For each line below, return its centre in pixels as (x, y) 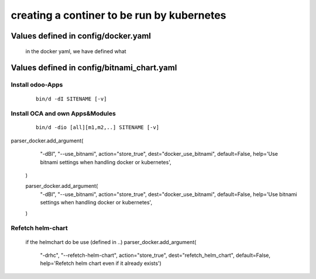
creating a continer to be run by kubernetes (118, 15)
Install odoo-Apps (37, 85)
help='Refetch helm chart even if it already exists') (101, 263)
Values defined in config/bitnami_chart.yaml (94, 68)
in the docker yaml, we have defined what (76, 51)
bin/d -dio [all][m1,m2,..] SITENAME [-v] (98, 128)
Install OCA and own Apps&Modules (63, 114)
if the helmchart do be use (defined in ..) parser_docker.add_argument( (111, 242)
